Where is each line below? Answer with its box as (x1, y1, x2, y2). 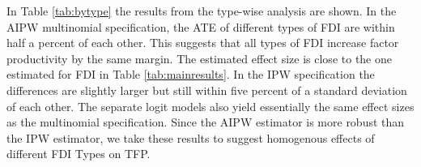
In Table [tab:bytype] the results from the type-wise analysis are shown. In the (6, 2, 397, 19)
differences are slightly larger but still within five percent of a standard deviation (6, 81, 407, 98)
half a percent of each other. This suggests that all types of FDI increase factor (6, 34, 399, 51)
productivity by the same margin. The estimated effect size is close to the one (6, 49, 392, 66)
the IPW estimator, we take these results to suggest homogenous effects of (6, 129, 375, 146)
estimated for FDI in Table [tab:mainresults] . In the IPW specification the (6, 66, 375, 83)
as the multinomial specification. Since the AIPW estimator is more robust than (6, 113, 405, 131)
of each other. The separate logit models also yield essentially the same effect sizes (6, 97, 415, 114)
